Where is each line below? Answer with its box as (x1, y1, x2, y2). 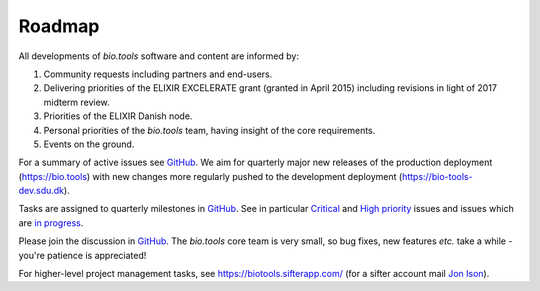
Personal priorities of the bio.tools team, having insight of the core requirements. (43, 124, 376, 136)
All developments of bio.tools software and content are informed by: (18, 50, 300, 62)
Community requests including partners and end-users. (43, 68, 273, 80)
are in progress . (18, 216, 84, 229)
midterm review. (43, 96, 110, 108)
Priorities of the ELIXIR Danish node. (43, 110, 193, 122)
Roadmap (18, 15, 100, 37)
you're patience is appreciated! (18, 249, 147, 261)
